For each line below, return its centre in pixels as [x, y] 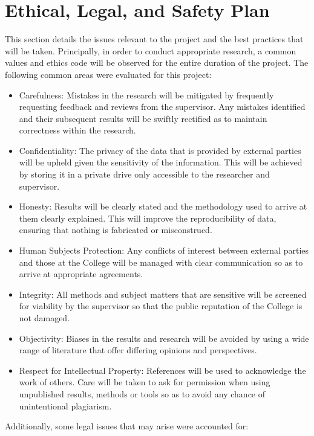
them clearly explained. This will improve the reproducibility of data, [148, 218]
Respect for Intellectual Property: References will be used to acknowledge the [162, 370]
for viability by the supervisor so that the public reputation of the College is [161, 306]
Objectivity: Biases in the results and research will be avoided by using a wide [164, 338]
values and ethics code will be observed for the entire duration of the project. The [157, 63]
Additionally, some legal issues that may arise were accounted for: [127, 426]
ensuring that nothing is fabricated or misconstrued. [116, 230]
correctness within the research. [77, 130]
